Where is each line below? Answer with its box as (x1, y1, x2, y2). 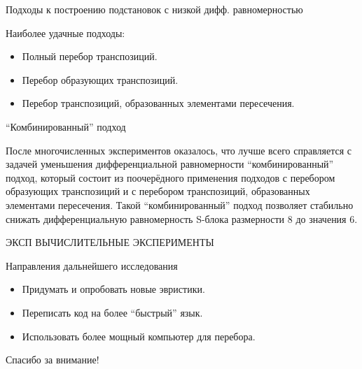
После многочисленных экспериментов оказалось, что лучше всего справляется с (6, 143, 352, 157)
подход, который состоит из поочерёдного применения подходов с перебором (6, 170, 335, 184)
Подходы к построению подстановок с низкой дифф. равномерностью (6, 2, 303, 16)
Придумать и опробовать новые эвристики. (22, 282, 205, 296)
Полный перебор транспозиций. (22, 49, 158, 64)
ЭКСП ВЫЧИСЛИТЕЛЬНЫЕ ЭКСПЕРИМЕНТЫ (6, 235, 214, 249)
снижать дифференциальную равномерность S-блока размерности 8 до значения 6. (6, 211, 358, 226)
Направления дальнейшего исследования (6, 258, 178, 273)
